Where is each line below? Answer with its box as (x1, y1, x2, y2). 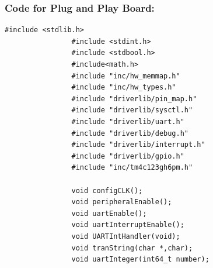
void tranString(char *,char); (71, 243, 193, 252)
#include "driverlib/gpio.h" (71, 152, 184, 160)
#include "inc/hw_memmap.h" (71, 71, 180, 80)
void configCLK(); (71, 186, 143, 195)
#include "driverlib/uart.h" (71, 117, 184, 126)
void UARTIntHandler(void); (71, 232, 180, 240)
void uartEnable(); (71, 209, 147, 218)
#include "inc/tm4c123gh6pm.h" (71, 163, 193, 172)
